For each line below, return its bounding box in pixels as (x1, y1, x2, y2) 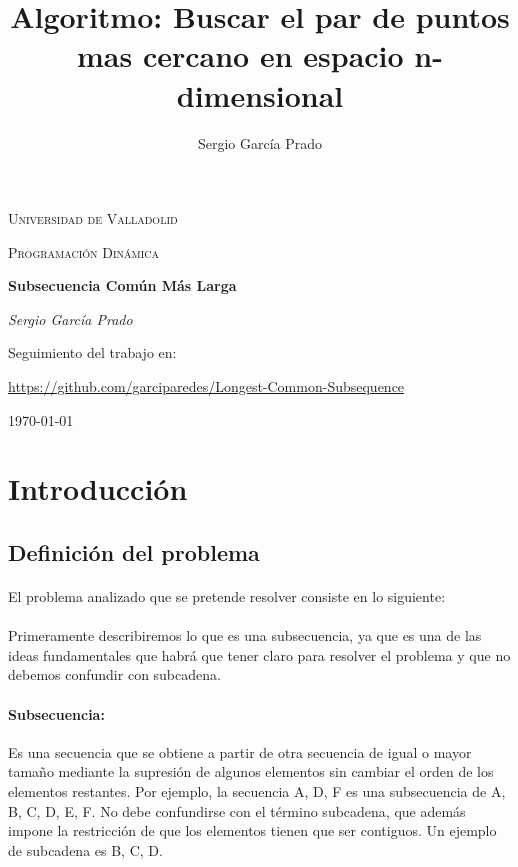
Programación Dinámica (8, 241, 160, 262)
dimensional (176, 74, 344, 115)
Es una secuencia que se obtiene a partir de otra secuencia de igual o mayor (8, 741, 472, 762)
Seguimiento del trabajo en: (8, 342, 177, 363)
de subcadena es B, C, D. (8, 839, 163, 860)
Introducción (8, 468, 188, 509)
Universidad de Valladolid (8, 208, 178, 229)
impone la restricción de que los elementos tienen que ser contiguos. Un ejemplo (8, 820, 497, 841)
